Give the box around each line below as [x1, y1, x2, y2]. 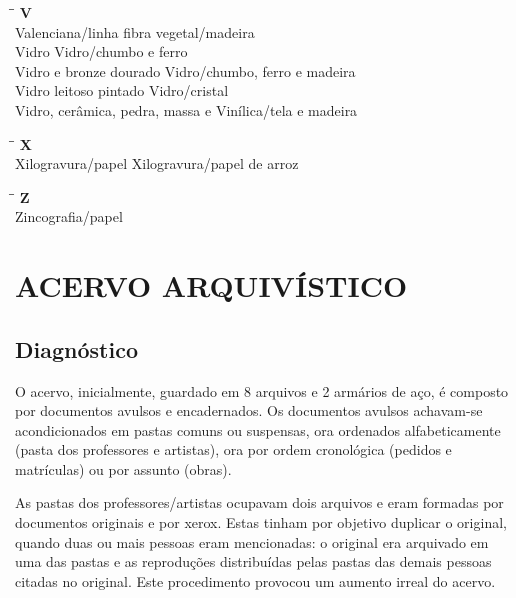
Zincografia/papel [15, 206, 123, 227]
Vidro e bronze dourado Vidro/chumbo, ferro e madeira [15, 60, 356, 81]
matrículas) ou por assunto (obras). [15, 458, 232, 479]
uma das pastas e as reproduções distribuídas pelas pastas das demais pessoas [15, 551, 492, 572]
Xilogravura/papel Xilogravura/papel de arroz [15, 153, 299, 174]
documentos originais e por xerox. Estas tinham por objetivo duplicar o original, [15, 512, 507, 533]
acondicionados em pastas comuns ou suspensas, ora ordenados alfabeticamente [15, 419, 501, 440]
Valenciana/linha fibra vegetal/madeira [15, 21, 255, 42]
